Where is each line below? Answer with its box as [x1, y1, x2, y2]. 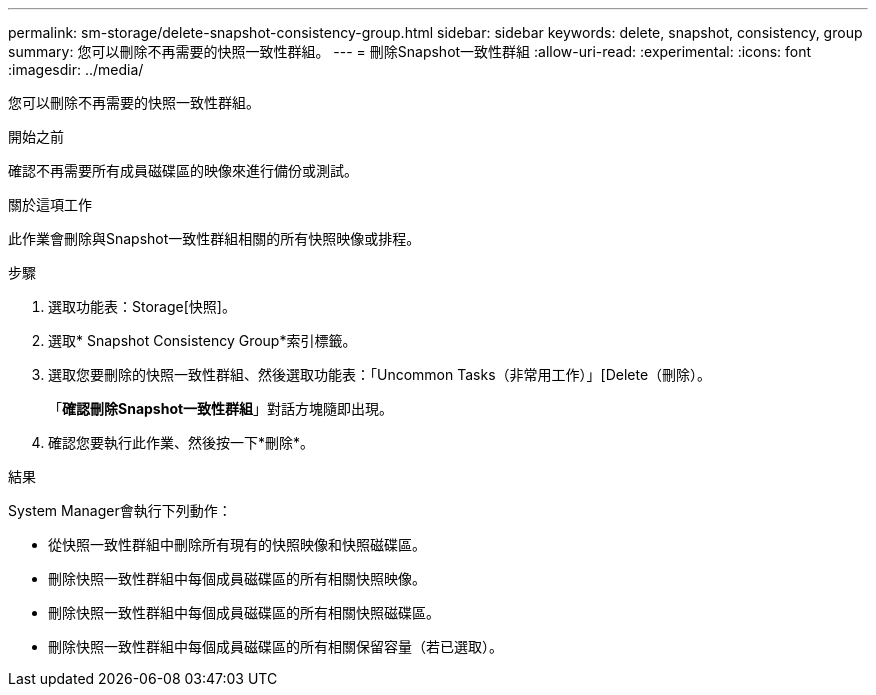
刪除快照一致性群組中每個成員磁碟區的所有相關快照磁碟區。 [48, 604, 440, 621]
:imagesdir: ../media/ [8, 61, 144, 78]
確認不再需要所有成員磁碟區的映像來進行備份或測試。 [8, 162, 358, 179]
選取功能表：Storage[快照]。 [48, 298, 236, 315]
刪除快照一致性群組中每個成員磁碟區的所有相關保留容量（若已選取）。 [48, 638, 503, 655]
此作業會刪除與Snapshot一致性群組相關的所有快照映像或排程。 [8, 230, 421, 247]
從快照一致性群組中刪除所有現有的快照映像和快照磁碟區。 [48, 536, 426, 553]
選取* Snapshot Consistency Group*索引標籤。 [48, 332, 357, 349]
